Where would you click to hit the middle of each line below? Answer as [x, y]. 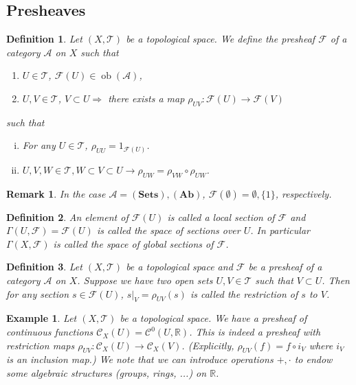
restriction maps [41, 345]
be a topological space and [179, 267]
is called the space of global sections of [133, 243]
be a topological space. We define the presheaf [221, 39]
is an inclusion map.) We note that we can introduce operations [140, 359]
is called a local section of [221, 217]
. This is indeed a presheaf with [255, 332]
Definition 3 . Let [44, 267]
